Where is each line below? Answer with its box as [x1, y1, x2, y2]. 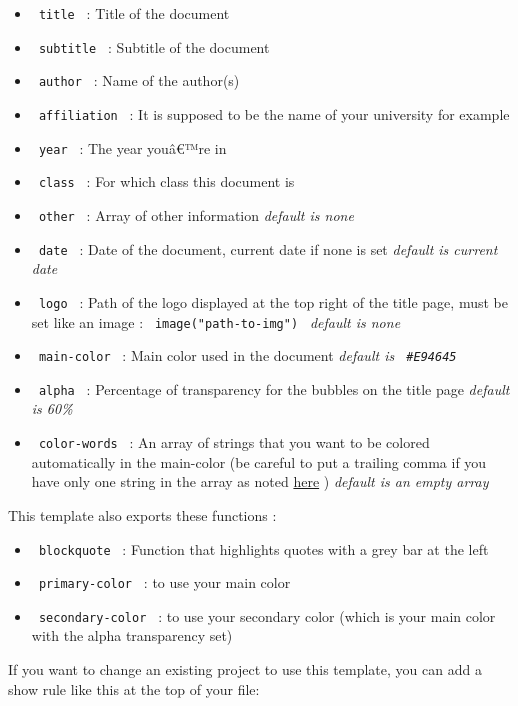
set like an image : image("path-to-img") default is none [31, 311, 401, 332]
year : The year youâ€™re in [38, 137, 227, 158]
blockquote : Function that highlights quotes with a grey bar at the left [38, 538, 489, 559]
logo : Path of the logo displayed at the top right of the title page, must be [38, 291, 508, 312]
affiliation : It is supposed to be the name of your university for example [38, 103, 510, 124]
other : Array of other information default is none [38, 204, 354, 225]
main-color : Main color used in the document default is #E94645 [38, 345, 457, 366]
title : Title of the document [38, 3, 230, 23]
